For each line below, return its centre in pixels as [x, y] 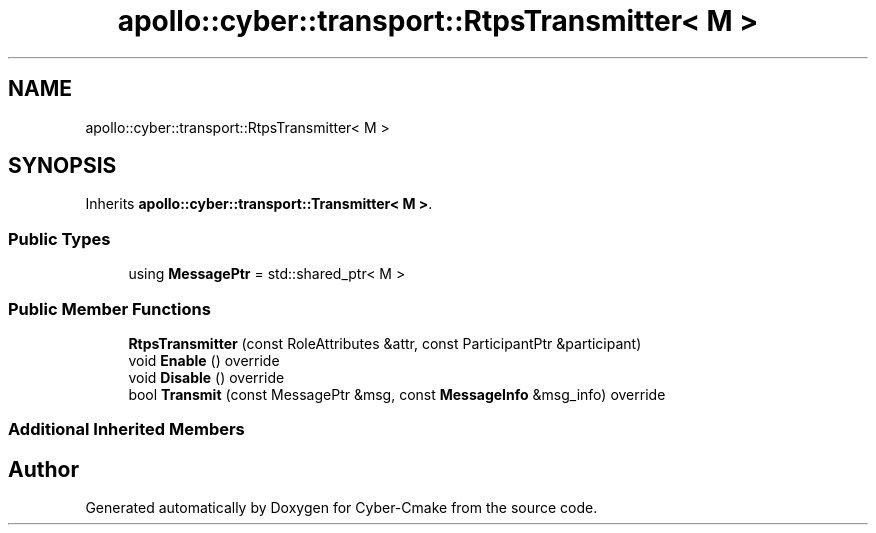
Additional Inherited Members [126, 429]
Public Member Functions [109, 308]
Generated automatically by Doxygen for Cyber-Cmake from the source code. [341, 508]
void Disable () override [206, 377]
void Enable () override [204, 360]
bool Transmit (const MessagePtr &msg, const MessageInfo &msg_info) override [397, 394]
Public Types [59, 238]
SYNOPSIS [62, 166]
